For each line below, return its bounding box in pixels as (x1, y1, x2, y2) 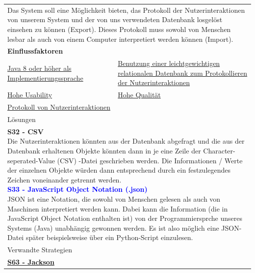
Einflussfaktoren (7, 46, 63, 56)
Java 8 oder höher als (7, 63, 72, 73)
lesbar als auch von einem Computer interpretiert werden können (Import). (7, 33, 233, 44)
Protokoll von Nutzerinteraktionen (7, 102, 110, 112)
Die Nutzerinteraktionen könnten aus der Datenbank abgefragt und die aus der (7, 136, 245, 146)
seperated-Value (7, 155, 55, 165)
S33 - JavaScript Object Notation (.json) (7, 184, 148, 194)
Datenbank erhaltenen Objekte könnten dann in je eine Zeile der (7, 145, 201, 155)
